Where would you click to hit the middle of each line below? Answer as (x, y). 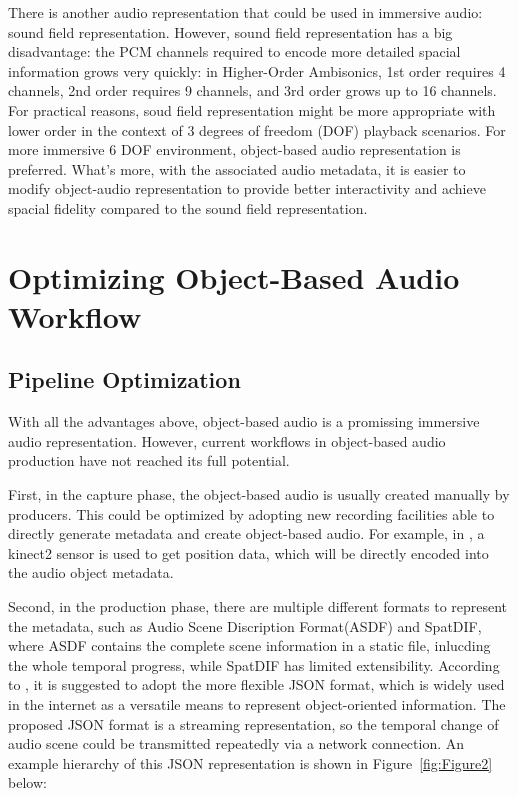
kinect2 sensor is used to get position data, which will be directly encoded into (248, 552)
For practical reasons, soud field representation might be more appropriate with (252, 109)
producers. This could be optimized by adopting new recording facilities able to (251, 513)
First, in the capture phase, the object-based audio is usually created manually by (259, 494)
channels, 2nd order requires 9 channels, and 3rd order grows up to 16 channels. (252, 90)
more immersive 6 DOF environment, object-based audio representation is (234, 149)
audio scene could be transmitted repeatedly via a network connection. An (236, 743)
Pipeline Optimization (124, 379)
